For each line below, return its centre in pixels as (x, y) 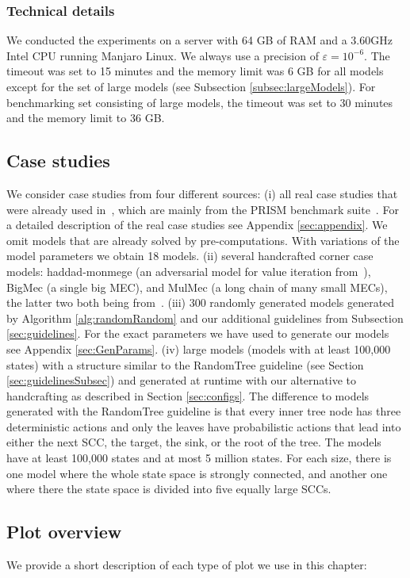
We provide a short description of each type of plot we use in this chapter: (187, 565)
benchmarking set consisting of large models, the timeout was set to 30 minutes (200, 102)
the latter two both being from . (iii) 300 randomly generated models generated (201, 302)
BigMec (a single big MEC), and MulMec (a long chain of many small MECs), (197, 287)
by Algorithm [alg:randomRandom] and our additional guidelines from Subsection (205, 318)
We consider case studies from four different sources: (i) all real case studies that (202, 193)
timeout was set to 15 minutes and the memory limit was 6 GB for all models (195, 71)
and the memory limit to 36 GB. (86, 118)
